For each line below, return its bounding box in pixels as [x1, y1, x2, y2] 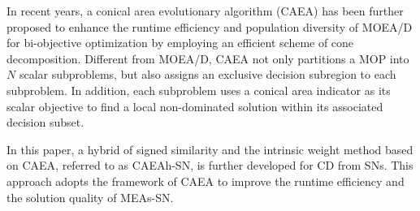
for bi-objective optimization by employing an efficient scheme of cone [6, 34, 354, 51]
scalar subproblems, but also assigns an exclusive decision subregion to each [19, 66, 396, 83]
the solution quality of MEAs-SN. [6, 188, 174, 205]
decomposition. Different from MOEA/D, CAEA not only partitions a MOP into [6, 50, 409, 67]
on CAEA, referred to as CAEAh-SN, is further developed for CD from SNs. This [6, 157, 414, 174]
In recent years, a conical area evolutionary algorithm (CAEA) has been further [6, 2, 404, 19]
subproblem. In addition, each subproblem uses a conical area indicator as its [6, 81, 391, 98]
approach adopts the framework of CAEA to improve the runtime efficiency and [6, 172, 405, 189]
